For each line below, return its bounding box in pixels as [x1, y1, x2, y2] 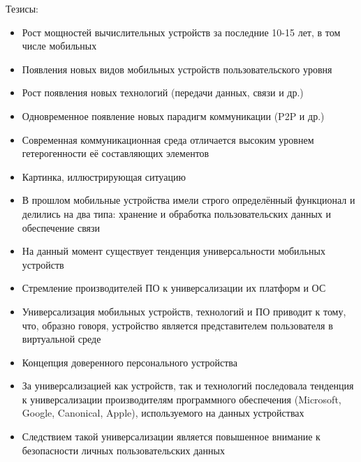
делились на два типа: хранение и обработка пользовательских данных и [22, 206, 331, 221]
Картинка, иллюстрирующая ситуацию [22, 169, 186, 184]
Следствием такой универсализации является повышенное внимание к [22, 429, 321, 444]
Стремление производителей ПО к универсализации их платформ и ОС [22, 281, 326, 295]
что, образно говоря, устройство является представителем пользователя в [22, 318, 333, 332]
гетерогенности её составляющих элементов [22, 146, 209, 161]
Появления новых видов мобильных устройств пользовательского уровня [22, 61, 332, 76]
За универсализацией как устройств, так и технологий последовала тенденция [22, 378, 354, 393]
